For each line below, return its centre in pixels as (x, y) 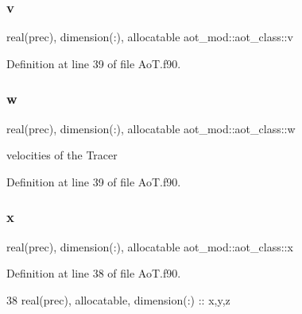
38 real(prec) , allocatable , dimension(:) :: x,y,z (118, 299)
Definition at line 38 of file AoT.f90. (94, 273)
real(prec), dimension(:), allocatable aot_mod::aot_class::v (150, 37)
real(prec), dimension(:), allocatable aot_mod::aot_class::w (151, 128)
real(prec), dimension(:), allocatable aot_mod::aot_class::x (150, 246)
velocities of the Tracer (62, 155)
